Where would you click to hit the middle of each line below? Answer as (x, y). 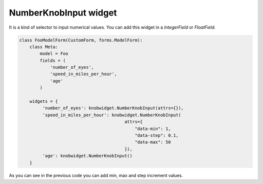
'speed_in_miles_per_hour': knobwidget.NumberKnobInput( (112, 115)
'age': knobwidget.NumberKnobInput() (87, 156)
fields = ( (53, 60)
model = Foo (54, 54)
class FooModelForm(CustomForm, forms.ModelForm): (81, 40)
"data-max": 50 (153, 142)
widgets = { (44, 101)
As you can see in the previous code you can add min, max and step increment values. (96, 175)
